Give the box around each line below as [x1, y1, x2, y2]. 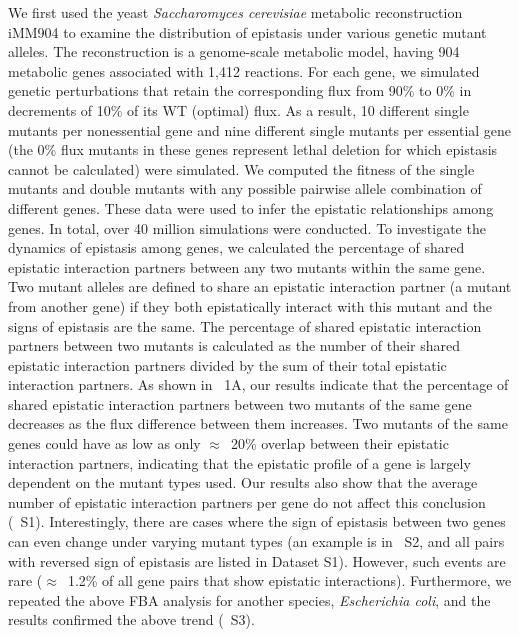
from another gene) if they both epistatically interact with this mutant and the [8, 295, 493, 316]
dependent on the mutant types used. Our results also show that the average [8, 472, 478, 493]
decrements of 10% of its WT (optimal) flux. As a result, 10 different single [8, 99, 469, 120]
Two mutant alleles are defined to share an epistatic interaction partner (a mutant [8, 276, 512, 297]
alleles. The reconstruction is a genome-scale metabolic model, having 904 [8, 41, 460, 62]
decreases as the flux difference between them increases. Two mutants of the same [8, 413, 508, 434]
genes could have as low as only [8, 433, 201, 454]
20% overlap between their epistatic [230, 433, 449, 454]
